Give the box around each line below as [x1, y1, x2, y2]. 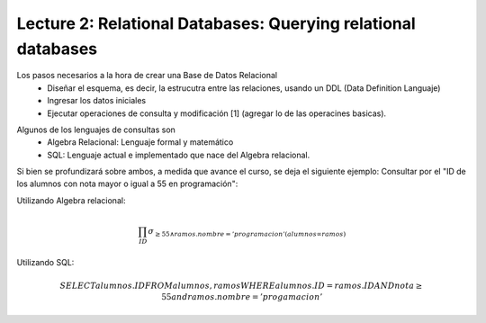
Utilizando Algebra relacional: [16, 194, 126, 206]
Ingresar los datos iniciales [47, 95, 147, 106]
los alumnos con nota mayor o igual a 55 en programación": [16, 178, 238, 189]
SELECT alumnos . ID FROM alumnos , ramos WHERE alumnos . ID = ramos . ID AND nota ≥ [59, 280, 423, 291]
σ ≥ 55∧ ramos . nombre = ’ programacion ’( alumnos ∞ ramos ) [148, 226, 346, 238]
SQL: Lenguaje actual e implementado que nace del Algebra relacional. [47, 149, 310, 160]
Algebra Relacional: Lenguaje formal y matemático [47, 137, 234, 148]
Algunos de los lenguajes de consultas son [16, 124, 175, 135]
